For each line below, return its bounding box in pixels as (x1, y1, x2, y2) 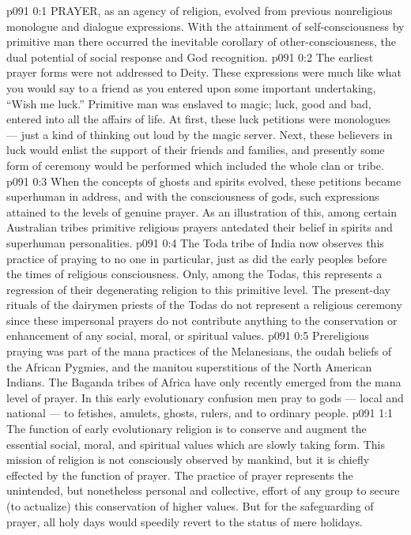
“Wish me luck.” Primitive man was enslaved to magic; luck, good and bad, (6, 95, 371, 111)
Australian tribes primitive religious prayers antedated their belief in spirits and (6, 219, 393, 235)
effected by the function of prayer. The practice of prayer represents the (6, 466, 353, 483)
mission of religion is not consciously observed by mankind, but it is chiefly (6, 451, 370, 468)
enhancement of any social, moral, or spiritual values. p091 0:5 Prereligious (6, 327, 369, 344)
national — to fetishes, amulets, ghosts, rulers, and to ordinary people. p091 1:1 (6, 405, 394, 421)
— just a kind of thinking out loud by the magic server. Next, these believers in (6, 126, 393, 142)
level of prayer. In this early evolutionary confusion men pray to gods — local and (6, 389, 404, 405)
